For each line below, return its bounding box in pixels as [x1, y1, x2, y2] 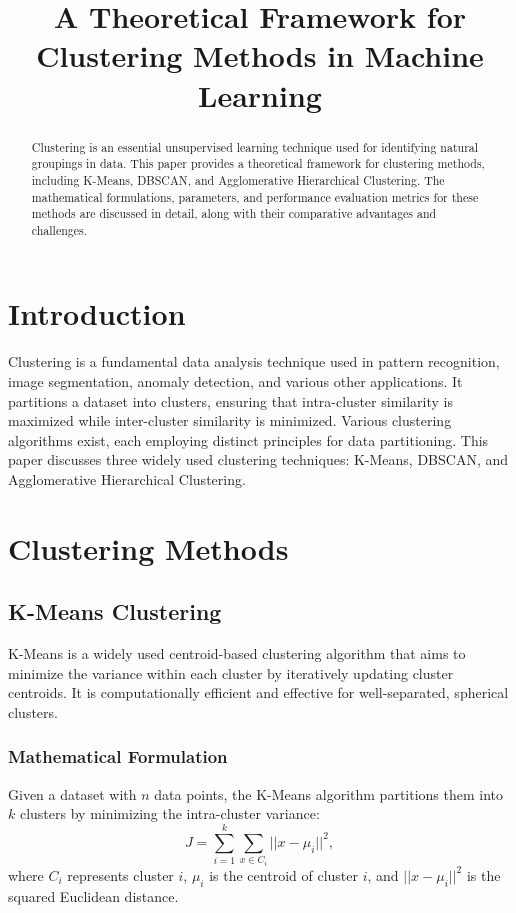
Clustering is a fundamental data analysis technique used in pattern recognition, [8, 351, 500, 372]
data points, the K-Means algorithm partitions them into [154, 783, 504, 804]
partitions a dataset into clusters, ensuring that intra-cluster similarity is [8, 390, 453, 411]
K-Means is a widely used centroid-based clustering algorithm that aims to [8, 643, 466, 664]
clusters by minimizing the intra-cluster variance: [19, 803, 320, 824]
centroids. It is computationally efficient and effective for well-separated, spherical [8, 682, 509, 703]
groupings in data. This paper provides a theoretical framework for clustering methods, [31, 155, 485, 172]
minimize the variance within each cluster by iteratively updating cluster [8, 662, 454, 683]
